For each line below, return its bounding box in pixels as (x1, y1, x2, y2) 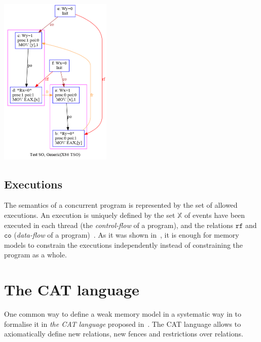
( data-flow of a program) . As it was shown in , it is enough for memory (14, 230, 239, 240)
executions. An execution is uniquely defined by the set (4, 210, 175, 220)
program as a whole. (4, 249, 67, 260)
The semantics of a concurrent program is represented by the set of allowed (4, 200, 238, 210)
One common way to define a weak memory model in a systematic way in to (4, 309, 241, 319)
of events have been (184, 210, 245, 220)
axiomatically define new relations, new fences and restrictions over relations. (4, 328, 243, 339)
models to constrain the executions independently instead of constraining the (4, 239, 243, 250)
